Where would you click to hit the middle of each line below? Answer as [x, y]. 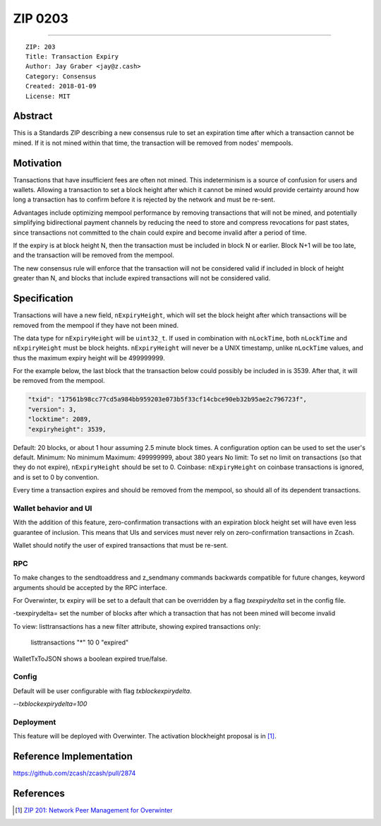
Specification [43, 299]
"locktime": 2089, [60, 419]
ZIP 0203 [41, 18]
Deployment [35, 722]
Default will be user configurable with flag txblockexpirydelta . [102, 691]
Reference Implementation [73, 756]
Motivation [37, 163]
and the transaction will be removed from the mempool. [93, 255]
